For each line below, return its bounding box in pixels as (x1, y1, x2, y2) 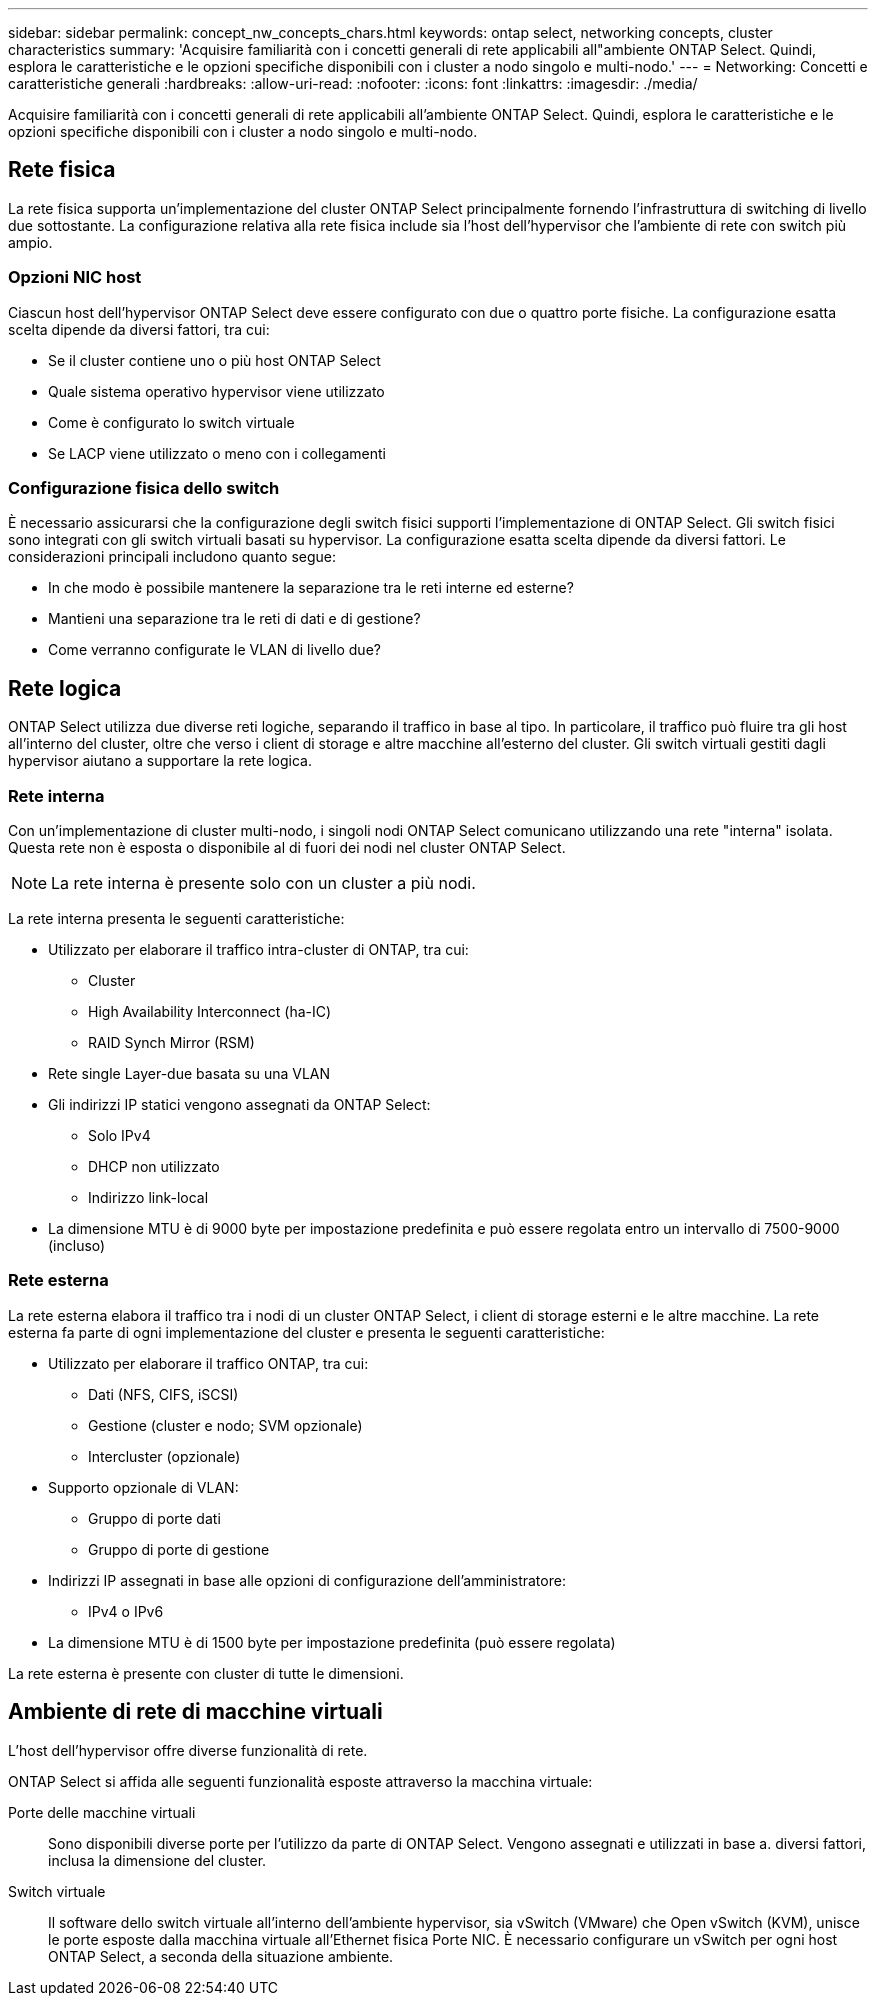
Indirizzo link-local (88, 1188, 209, 1206)
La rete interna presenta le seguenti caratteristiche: (8, 909, 345, 927)
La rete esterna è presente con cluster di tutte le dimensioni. (8, 1664, 404, 1682)
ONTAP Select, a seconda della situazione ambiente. (48, 1947, 394, 1965)
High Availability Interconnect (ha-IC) (88, 1002, 332, 1020)
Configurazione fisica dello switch (8, 477, 280, 498)
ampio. (8, 233, 53, 251)
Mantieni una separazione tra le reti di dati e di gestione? (48, 610, 421, 628)
